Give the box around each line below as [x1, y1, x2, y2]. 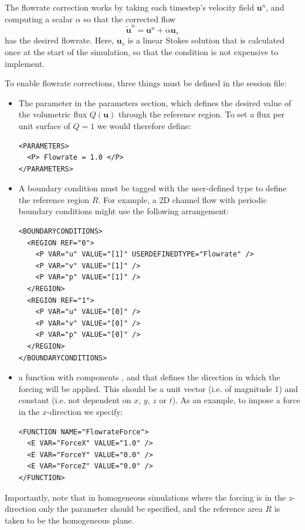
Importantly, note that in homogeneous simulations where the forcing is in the [5, 491, 286, 503]
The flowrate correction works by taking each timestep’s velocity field [5, 1, 255, 13]
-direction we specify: [47, 405, 123, 417]
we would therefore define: [97, 119, 191, 131]
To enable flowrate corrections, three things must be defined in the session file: [5, 77, 287, 89]
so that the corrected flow [83, 12, 176, 25]
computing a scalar [5, 12, 73, 25]
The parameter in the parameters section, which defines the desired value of [18, 96, 292, 109]
